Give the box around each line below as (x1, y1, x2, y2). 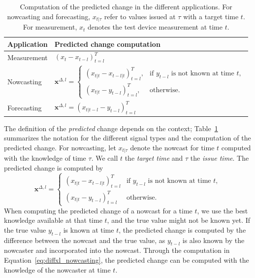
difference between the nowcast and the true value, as (4, 235, 165, 245)
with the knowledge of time (4, 153, 86, 163)
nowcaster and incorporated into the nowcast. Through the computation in (4, 245, 230, 255)
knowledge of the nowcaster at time (4, 264, 111, 275)
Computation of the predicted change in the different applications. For (20, 1, 232, 11)
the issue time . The (190, 153, 249, 163)
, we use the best (197, 205, 248, 215)
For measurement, (23, 22, 77, 32)
